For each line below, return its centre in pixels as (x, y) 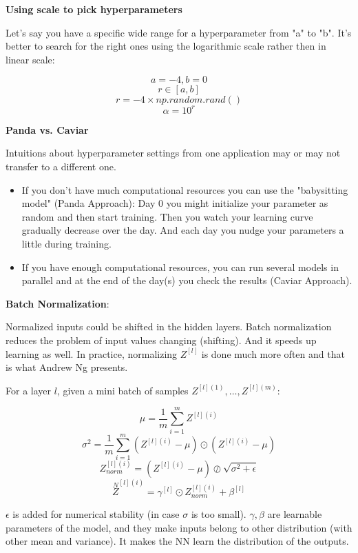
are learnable (295, 514)
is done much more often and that (273, 353)
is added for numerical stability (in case (96, 514)
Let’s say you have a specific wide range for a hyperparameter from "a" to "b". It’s (179, 32)
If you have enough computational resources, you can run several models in (180, 267)
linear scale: (30, 59)
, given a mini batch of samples (123, 390)
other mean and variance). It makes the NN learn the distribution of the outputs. (177, 541)
